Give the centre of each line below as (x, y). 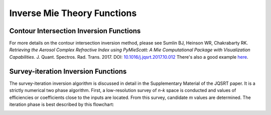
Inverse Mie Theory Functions (73, 13)
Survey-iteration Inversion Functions (68, 71)
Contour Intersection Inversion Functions (75, 31)
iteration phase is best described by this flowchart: (62, 104)
